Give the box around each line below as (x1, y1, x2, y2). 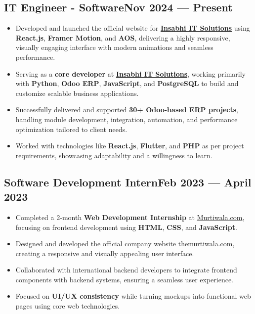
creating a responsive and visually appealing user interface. (15, 248, 194, 258)
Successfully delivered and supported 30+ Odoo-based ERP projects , (15, 104, 239, 115)
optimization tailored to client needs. (15, 124, 127, 134)
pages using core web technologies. (15, 301, 120, 311)
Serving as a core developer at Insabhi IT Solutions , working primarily (15, 68, 246, 79)
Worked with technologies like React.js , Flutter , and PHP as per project (15, 140, 244, 151)
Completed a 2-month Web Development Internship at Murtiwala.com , (15, 212, 245, 222)
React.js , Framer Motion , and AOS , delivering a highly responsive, (15, 32, 230, 43)
